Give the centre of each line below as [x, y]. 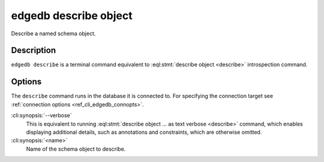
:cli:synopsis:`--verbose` [41, 115]
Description [34, 51]
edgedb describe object [72, 16]
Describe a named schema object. [53, 33]
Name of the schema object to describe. [76, 149]
